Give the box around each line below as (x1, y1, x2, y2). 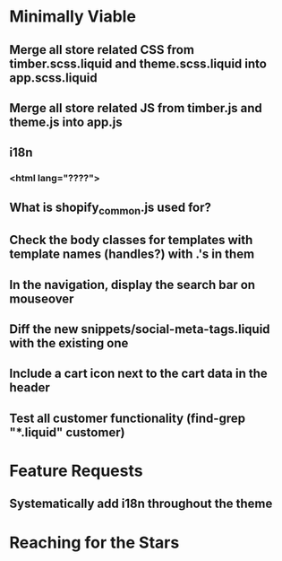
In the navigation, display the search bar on (9, 276, 256, 293)
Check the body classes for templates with (9, 232, 253, 248)
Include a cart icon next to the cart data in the (9, 366, 269, 381)
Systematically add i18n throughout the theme (9, 496, 273, 512)
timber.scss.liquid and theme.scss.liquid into (9, 56, 267, 71)
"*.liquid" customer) (9, 425, 125, 440)
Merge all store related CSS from (9, 42, 195, 57)
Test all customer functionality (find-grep (9, 410, 246, 425)
